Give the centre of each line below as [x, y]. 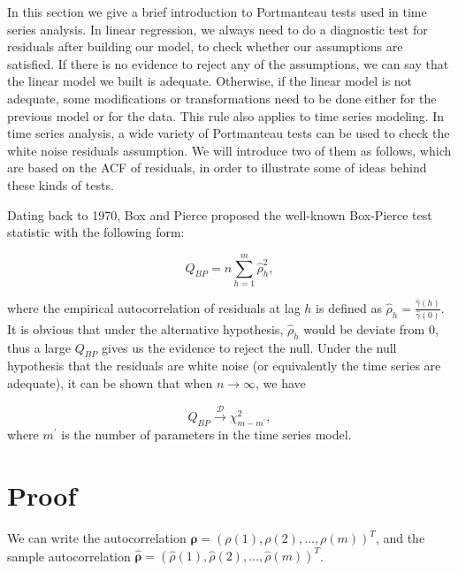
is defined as [349, 307]
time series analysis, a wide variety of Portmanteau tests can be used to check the [229, 133]
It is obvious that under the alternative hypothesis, [145, 328]
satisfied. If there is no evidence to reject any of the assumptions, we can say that [228, 63]
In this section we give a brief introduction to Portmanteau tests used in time [217, 11]
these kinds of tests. [61, 184]
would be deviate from [364, 328]
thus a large [39, 347]
